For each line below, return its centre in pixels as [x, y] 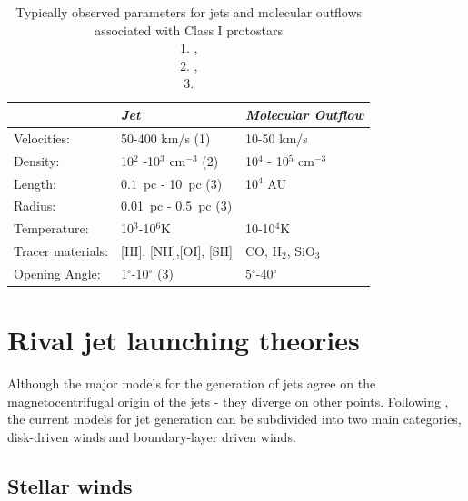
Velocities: [42, 138]
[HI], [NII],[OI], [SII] [177, 251]
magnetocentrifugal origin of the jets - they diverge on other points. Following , [228, 401]
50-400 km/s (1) [166, 138]
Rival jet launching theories [184, 340]
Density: [37, 160]
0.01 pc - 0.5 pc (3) [177, 206]
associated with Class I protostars [189, 29]
